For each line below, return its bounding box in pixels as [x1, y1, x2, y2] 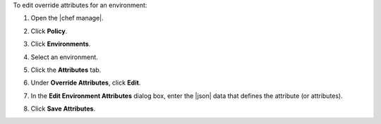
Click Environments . [30, 39, 91, 49]
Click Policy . [30, 27, 68, 35]
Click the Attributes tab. [30, 66, 102, 74]
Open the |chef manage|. [30, 14, 104, 23]
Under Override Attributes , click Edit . [30, 78, 141, 87]
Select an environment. [30, 53, 98, 61]
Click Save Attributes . [30, 104, 95, 113]
